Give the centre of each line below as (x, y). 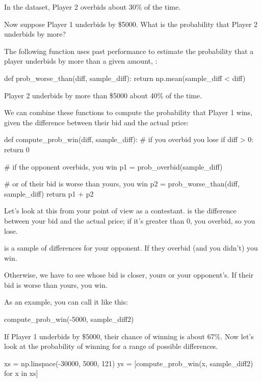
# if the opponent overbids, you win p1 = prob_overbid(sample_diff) (113, 166)
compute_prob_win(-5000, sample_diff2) (69, 319)
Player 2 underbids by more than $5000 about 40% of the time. (103, 95)
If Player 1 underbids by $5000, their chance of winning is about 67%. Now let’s (129, 336)
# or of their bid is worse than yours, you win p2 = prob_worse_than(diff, (122, 184)
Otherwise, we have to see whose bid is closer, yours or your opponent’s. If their (129, 275)
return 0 (17, 149)
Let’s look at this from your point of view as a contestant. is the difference (120, 211)
